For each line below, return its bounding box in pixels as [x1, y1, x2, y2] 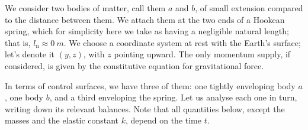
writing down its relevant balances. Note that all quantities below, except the [5, 102, 285, 115]
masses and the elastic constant [5, 114, 119, 126]
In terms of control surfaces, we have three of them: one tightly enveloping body [5, 79, 296, 92]
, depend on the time [126, 114, 201, 126]
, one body [5, 91, 43, 103]
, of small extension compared [195, 2, 303, 14]
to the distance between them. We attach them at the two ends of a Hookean [5, 13, 285, 25]
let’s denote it [5, 48, 55, 60]
